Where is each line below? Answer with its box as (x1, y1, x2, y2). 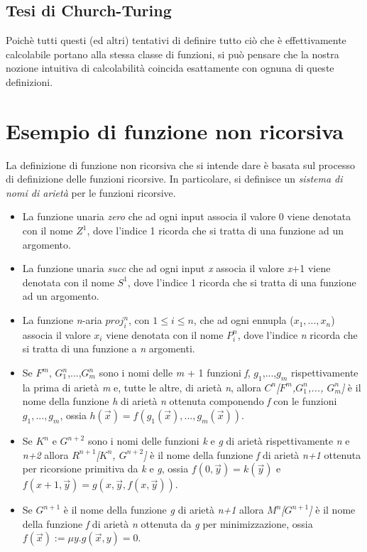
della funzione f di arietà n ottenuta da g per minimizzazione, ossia (22, 516, 313, 531)
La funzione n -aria (22, 313, 102, 328)
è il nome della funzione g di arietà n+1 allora (63, 502, 264, 517)
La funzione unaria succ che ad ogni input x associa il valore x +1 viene (22, 261, 331, 276)
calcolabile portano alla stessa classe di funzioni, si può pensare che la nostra (6, 46, 339, 61)
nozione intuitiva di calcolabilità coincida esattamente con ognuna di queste (6, 60, 334, 75)
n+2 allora (22, 447, 69, 462)
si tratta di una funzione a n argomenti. (22, 341, 195, 356)
